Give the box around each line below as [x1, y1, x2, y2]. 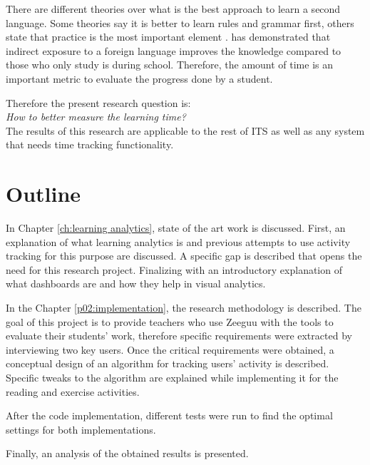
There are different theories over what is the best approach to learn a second [6, 1, 341, 16]
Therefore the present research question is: [6, 95, 191, 110]
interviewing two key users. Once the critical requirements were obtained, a [6, 342, 334, 357]
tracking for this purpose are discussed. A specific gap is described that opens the [6, 248, 362, 263]
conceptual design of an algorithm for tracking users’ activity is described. [6, 356, 329, 371]
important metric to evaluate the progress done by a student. [6, 71, 273, 86]
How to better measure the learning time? [6, 109, 186, 124]
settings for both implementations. [6, 421, 156, 436]
